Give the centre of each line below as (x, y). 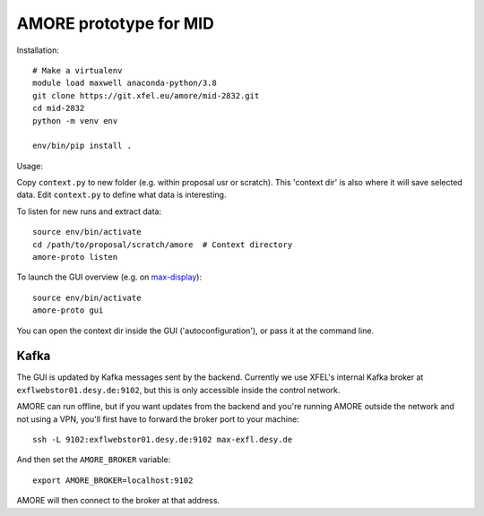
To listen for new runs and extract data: (89, 211)
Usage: (30, 166)
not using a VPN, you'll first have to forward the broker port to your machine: (158, 419)
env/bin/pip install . (82, 146)
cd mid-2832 (59, 108)
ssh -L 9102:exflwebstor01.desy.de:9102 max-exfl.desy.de (163, 440)
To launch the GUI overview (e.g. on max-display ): (109, 277)
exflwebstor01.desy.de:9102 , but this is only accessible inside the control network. (178, 390)
